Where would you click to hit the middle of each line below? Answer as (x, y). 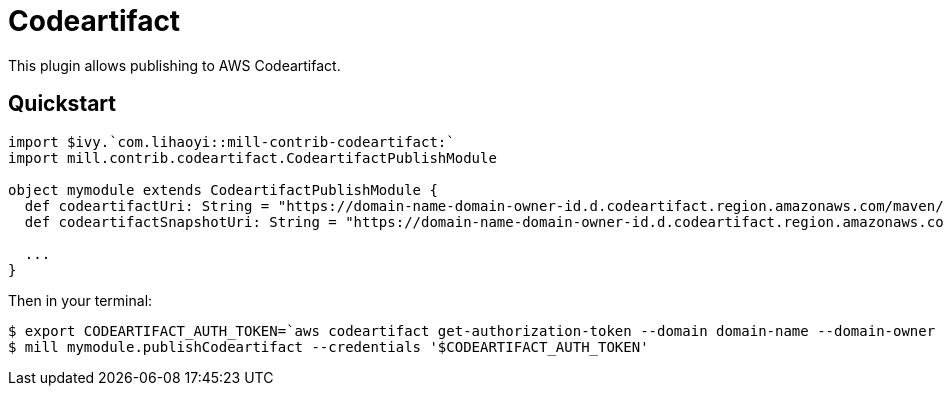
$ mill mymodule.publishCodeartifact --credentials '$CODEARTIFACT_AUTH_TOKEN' (328, 346)
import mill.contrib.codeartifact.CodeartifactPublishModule (252, 157)
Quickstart (62, 104)
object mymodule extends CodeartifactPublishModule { (223, 189)
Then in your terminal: (80, 300)
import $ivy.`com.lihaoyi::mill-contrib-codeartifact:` (231, 141)
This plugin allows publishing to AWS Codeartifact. (174, 65)
